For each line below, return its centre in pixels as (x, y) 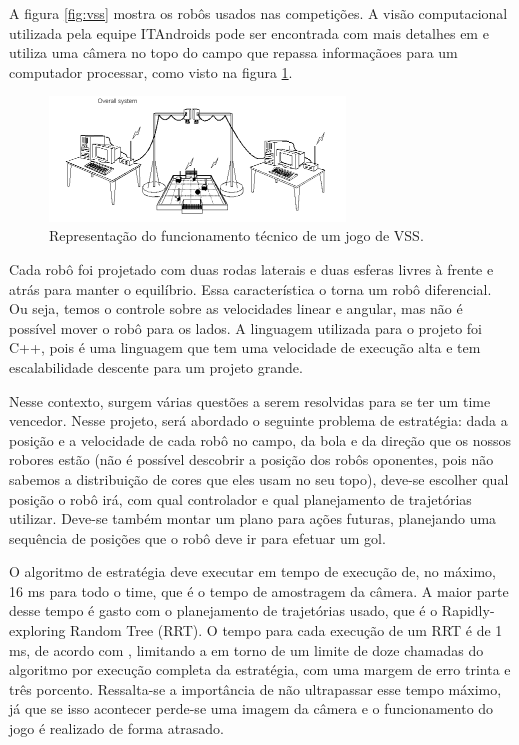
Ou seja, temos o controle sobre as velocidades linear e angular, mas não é (236, 308)
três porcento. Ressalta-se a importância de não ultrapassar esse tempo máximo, (255, 688)
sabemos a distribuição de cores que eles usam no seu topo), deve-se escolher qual (259, 478)
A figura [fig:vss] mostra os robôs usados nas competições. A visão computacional (258, 13)
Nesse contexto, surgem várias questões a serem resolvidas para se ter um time (250, 400)
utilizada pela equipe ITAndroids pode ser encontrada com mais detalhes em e (249, 32)
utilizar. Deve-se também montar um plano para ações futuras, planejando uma (253, 518)
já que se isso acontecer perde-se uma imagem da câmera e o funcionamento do (251, 708)
